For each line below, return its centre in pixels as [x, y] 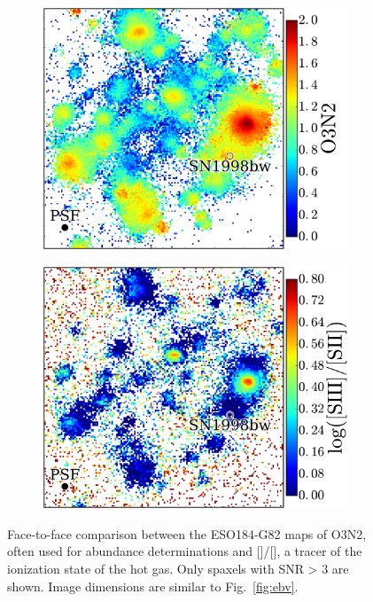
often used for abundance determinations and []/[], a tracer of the [185, 551]
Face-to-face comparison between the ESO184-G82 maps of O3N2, [187, 533]
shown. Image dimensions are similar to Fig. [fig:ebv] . [153, 586]
